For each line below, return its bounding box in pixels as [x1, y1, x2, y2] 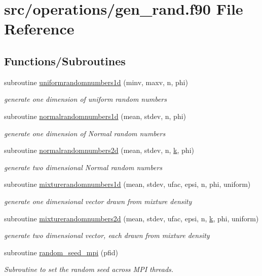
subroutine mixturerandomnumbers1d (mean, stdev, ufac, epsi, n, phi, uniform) [4, 179, 251, 189]
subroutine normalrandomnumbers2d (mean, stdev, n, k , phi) [4, 145, 194, 155]
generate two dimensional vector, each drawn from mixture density [4, 230, 210, 241]
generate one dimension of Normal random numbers [4, 128, 166, 138]
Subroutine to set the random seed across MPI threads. [4, 264, 174, 274]
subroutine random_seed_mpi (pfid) [4, 247, 119, 257]
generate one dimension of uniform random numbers [4, 94, 167, 104]
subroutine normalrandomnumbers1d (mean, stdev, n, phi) [4, 110, 186, 121]
